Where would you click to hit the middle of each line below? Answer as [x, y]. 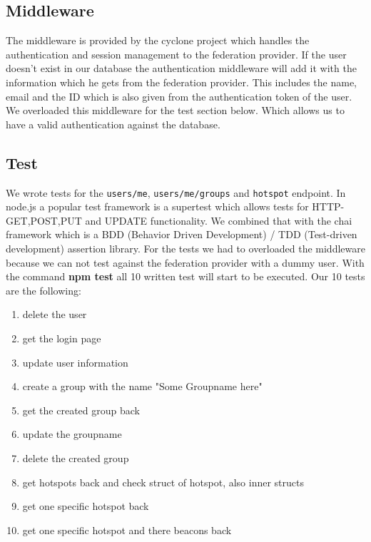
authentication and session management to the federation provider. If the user [176, 54]
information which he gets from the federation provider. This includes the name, [181, 82]
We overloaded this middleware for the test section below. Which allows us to [175, 110]
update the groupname [72, 434]
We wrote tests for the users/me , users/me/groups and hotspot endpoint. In [176, 192]
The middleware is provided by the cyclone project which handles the [158, 40]
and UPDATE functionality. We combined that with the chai [219, 220]
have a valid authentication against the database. [113, 124]
